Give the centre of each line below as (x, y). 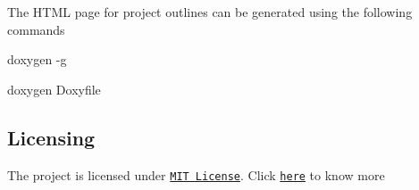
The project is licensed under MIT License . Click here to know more (196, 174)
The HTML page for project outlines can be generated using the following (210, 12)
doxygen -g (37, 59)
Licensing (51, 137)
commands (36, 29)
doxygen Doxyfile (54, 89)
